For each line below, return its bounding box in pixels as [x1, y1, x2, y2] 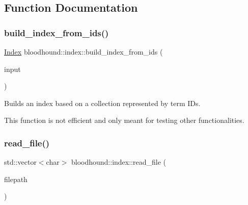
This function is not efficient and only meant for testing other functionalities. [4, 115, 244, 125]
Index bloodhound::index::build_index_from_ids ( [4, 46, 163, 57]
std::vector [4, 157, 37, 167]
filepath [4, 173, 27, 184]
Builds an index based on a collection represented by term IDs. [4, 97, 201, 108]
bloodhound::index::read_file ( [71, 157, 166, 167]
